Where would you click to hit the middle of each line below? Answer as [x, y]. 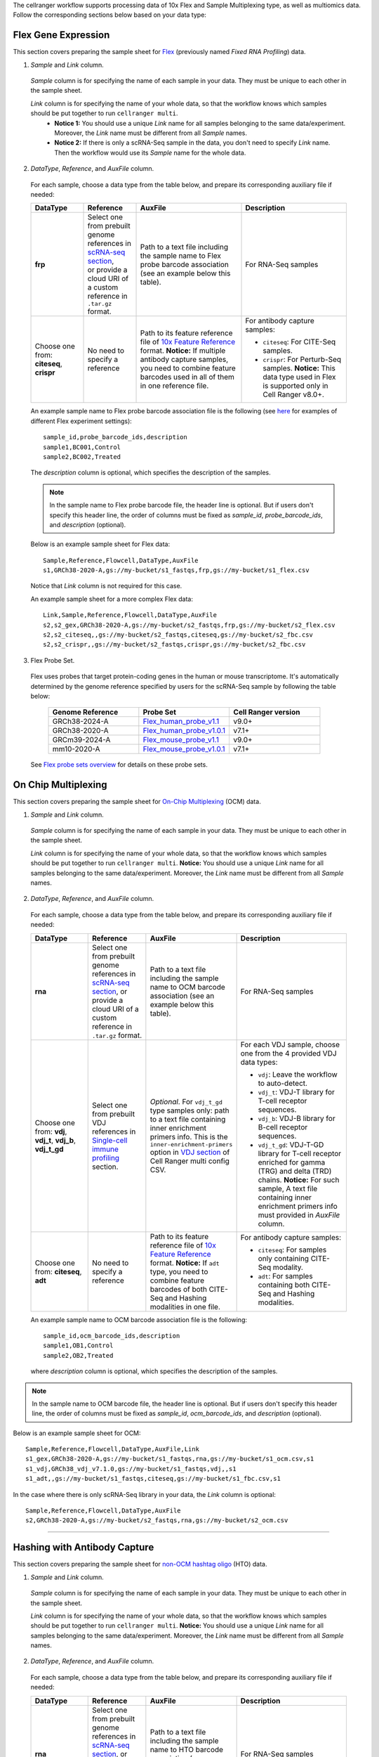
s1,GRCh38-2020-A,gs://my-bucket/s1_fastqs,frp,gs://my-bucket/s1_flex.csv [176, 570]
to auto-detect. [283, 1083]
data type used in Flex [299, 377]
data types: [259, 1062]
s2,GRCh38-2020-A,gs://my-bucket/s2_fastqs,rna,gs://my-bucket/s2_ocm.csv [157, 1521]
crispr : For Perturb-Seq [302, 360]
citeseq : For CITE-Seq [299, 342]
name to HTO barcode [187, 1749]
